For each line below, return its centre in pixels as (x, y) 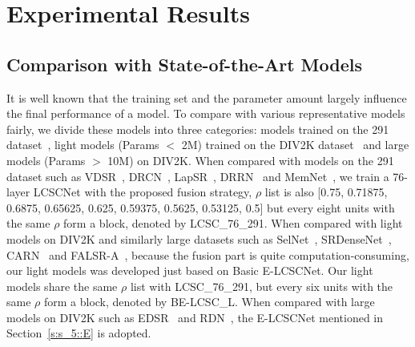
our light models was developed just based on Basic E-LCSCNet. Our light (190, 270)
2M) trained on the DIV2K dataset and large (295, 145)
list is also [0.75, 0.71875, (326, 192)
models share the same (62, 286)
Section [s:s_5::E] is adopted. (79, 333)
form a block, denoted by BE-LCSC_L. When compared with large (209, 302)
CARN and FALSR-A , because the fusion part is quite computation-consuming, (208, 254)
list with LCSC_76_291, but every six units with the (262, 286)
